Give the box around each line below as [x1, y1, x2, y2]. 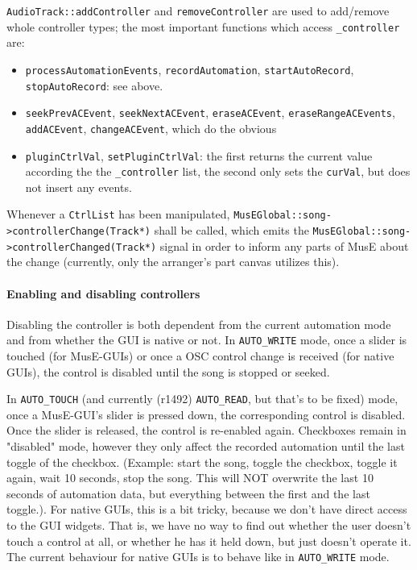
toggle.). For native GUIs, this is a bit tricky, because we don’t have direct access [6, 501, 407, 518]
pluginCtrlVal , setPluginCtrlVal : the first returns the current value [25, 147, 373, 164]
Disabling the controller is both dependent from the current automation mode [6, 315, 391, 332]
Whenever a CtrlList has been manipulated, [6, 206, 230, 223]
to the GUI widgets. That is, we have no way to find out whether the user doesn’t [6, 517, 411, 534]
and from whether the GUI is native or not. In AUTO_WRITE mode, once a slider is [6, 331, 407, 348]
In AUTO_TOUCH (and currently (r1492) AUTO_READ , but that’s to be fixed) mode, [6, 390, 398, 407]
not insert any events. [25, 178, 132, 195]
